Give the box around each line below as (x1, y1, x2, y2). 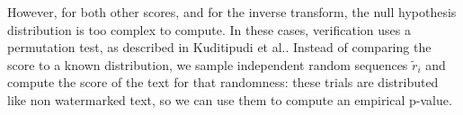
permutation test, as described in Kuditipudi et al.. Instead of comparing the (7, 38, 432, 57)
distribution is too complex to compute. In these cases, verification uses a (7, 20, 411, 39)
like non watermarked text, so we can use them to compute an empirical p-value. (7, 90, 452, 109)
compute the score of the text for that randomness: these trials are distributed (7, 73, 439, 92)
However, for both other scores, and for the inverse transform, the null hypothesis (7, 3, 457, 21)
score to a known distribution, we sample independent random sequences (7, 55, 408, 74)
